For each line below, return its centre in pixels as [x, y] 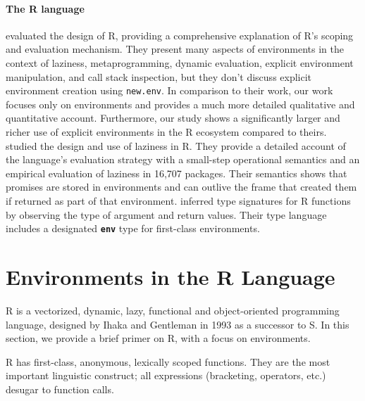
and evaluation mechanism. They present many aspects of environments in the [175, 49]
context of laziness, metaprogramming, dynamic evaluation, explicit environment [180, 62]
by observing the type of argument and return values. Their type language [166, 214]
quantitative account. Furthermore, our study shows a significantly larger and [173, 118]
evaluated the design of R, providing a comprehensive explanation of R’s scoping [180, 35]
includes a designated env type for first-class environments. [133, 228]
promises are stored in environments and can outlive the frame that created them [181, 187]
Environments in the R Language [171, 277]
